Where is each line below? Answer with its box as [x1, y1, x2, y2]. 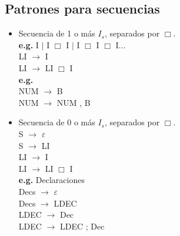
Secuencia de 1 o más [18, 27, 95, 39]
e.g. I [18, 38, 39, 51]
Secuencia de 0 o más [18, 116, 95, 128]
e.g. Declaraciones [18, 174, 85, 186]
